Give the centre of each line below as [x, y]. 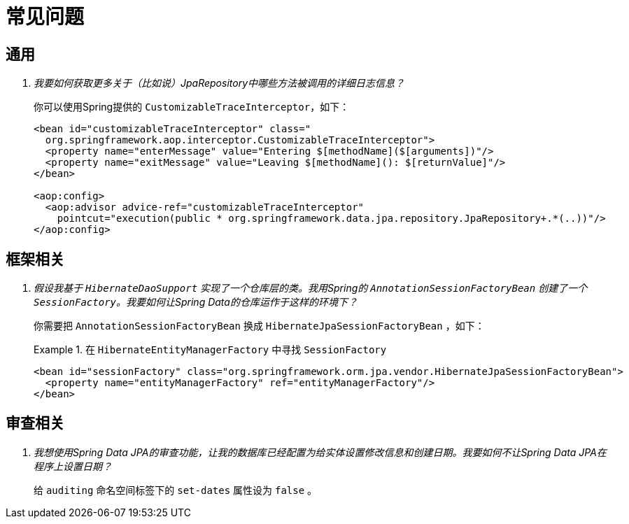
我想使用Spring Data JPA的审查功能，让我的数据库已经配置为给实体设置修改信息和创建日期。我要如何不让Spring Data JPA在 [320, 452]
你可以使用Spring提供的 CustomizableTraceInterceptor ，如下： [192, 107]
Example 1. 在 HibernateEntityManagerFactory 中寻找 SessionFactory [210, 350]
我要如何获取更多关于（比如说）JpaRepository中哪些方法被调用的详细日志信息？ [219, 83]
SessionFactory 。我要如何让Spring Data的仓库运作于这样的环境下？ [196, 302]
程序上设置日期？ [73, 466]
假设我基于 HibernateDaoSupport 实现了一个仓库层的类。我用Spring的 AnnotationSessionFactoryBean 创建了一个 [311, 288]
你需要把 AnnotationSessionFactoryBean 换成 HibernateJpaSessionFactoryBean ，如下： [259, 326]
